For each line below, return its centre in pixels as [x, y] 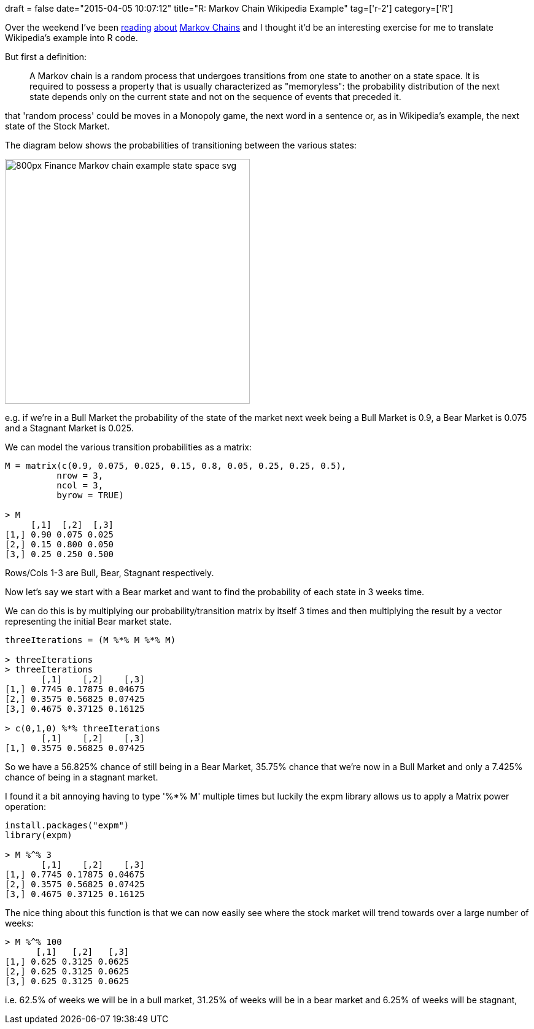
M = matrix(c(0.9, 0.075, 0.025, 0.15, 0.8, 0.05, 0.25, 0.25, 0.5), [176, 466]
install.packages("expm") [67, 825]
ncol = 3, [80, 485]
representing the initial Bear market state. [88, 621]
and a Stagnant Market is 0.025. [69, 428]
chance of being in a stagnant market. [82, 777]
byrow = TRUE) [90, 495]
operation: [25, 807]
